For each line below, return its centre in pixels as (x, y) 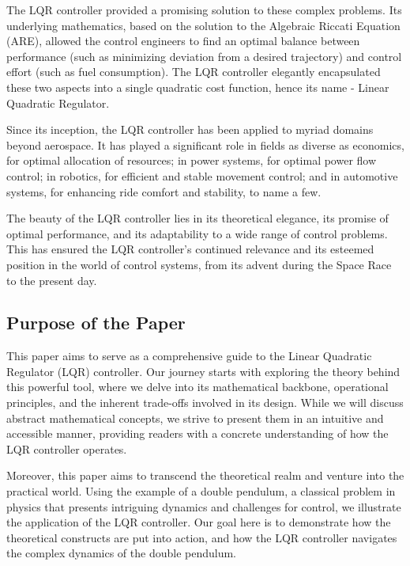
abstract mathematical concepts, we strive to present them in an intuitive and (195, 418)
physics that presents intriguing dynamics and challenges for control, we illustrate (204, 506)
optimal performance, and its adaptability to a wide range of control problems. (197, 233)
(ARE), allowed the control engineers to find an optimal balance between (183, 41)
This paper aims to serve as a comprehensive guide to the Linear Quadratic (189, 356)
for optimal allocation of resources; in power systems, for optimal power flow (192, 160)
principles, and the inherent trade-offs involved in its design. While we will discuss (205, 403)
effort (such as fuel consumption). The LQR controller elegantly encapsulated (194, 72)
